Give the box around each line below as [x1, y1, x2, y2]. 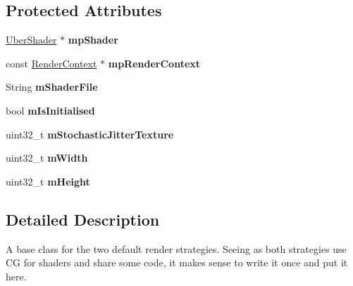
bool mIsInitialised [6, 103, 95, 117]
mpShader [68, 32, 118, 47]
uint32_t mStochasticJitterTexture [6, 126, 174, 141]
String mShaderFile [6, 79, 98, 94]
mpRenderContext [108, 56, 201, 70]
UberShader [6, 32, 57, 47]
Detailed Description [6, 208, 160, 230]
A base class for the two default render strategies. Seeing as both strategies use [6, 241, 347, 256]
